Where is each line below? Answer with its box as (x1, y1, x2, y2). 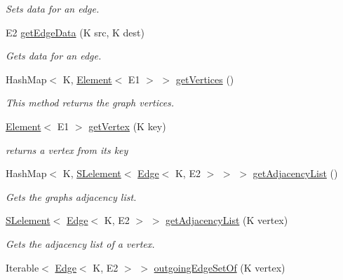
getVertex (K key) (88, 118, 166, 133)
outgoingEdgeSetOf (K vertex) (154, 260, 285, 274)
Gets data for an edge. (6, 48, 102, 63)
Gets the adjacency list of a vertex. (6, 236, 155, 251)
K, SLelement (62, 166, 121, 181)
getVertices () (175, 71, 234, 86)
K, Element (62, 71, 112, 86)
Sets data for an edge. (6, 1, 100, 15)
